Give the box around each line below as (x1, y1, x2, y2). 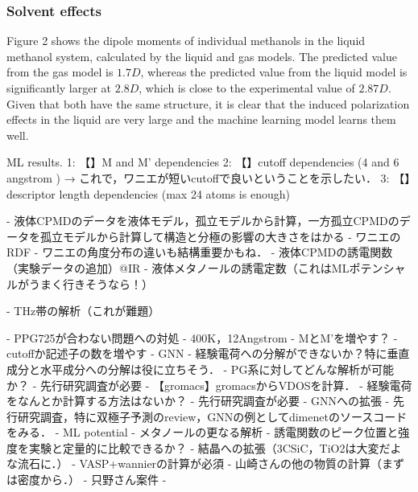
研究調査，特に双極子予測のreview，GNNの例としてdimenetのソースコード (17, 408, 408, 424)
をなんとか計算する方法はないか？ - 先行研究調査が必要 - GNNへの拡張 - (6, 392, 390, 409)
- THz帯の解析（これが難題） (6, 302, 160, 319)
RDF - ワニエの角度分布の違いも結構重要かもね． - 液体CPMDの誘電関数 (6, 244, 393, 260)
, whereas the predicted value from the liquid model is (140, 64, 408, 80)
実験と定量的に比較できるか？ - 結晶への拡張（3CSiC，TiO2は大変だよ (28, 439, 402, 456)
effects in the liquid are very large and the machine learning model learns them (6, 111, 396, 128)
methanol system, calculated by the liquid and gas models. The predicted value (6, 47, 397, 64)
